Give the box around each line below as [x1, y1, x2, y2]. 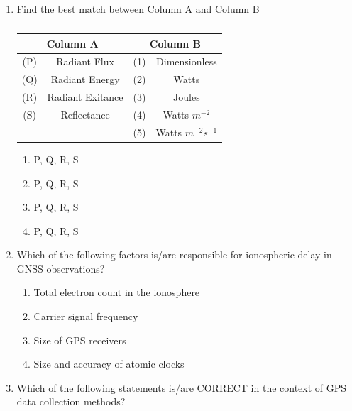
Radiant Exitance [47, 89, 123, 104]
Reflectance [60, 106, 110, 121]
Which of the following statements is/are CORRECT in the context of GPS [16, 380, 347, 395]
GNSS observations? [16, 261, 105, 275]
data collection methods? [16, 394, 126, 409]
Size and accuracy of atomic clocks [33, 356, 185, 371]
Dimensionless [156, 54, 217, 69]
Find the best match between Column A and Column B [16, 1, 260, 16]
